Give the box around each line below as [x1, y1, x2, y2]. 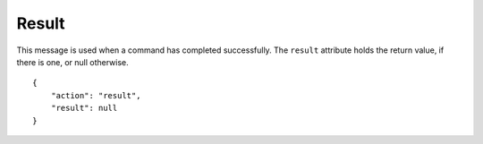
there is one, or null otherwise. [16, 56, 129, 67]
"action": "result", [50, 90, 141, 100]
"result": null [50, 103, 118, 114]
